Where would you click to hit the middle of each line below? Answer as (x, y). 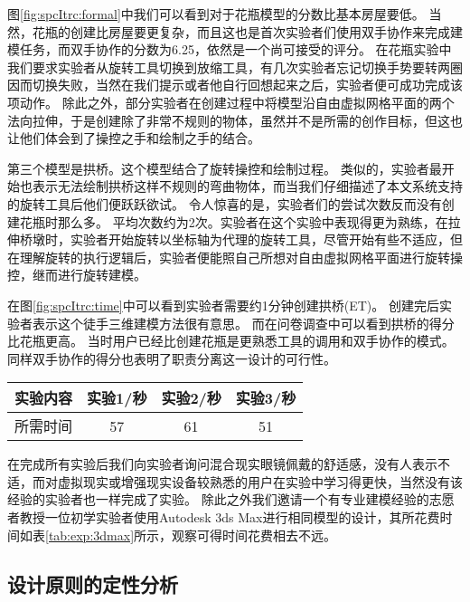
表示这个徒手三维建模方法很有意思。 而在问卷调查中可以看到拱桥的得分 (243, 323)
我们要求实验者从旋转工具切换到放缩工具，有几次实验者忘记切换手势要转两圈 (235, 67)
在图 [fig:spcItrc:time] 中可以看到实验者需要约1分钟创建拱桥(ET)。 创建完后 (223, 305)
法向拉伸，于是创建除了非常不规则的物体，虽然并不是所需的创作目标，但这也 (235, 120)
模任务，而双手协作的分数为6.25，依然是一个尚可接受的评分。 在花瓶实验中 (230, 49)
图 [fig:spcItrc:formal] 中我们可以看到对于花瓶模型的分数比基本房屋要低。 (216, 14)
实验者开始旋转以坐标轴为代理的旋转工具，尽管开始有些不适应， (260, 239)
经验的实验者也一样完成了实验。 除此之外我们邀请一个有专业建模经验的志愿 (231, 499)
